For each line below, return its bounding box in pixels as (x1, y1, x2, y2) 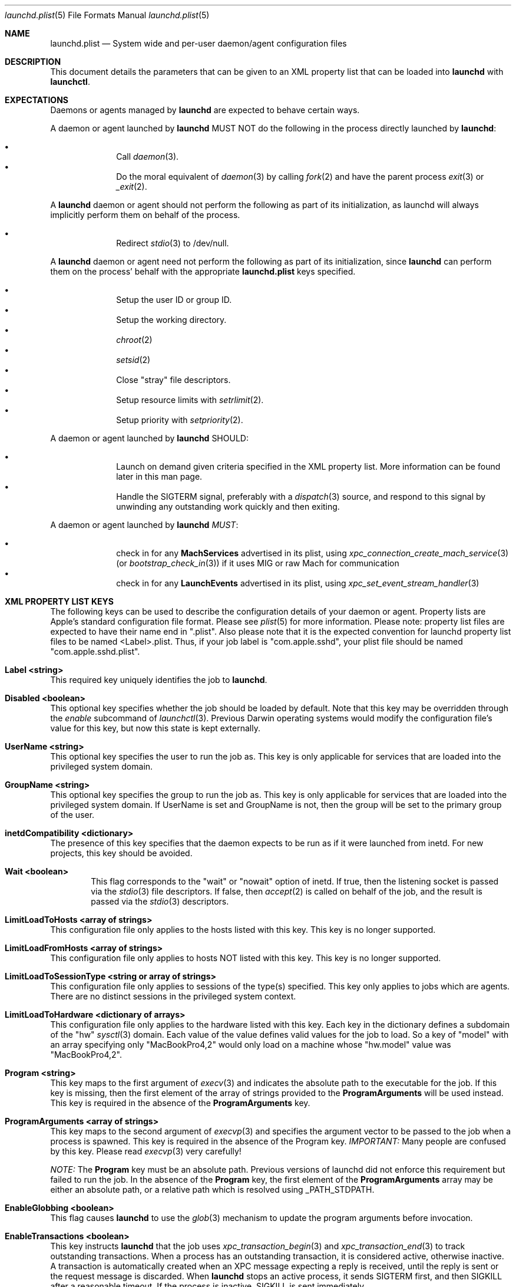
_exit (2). (116, 181, 147, 192)
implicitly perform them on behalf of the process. (50, 210, 240, 220)
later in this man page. (116, 471, 203, 481)
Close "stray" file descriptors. (116, 375, 231, 385)
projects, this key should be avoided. (50, 848, 193, 858)
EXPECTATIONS (5, 95, 68, 105)
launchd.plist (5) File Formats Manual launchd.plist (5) (5, 10, 210, 20)
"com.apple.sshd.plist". (50, 646, 140, 656)
